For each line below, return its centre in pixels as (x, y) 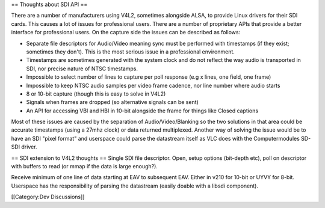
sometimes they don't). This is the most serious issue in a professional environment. (130, 52)
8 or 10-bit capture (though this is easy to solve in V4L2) (96, 94)
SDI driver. (24, 147)
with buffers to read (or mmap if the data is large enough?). (84, 167)
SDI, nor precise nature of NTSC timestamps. (82, 69)
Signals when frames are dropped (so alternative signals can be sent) (112, 102)
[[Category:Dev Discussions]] (48, 197)
